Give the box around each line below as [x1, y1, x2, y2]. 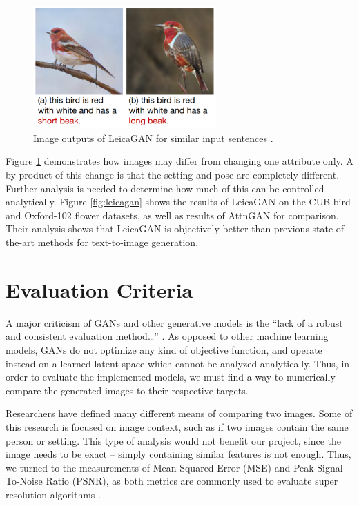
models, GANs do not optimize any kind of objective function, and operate [6, 342, 322, 356]
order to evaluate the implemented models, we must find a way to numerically [6, 370, 336, 384]
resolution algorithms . [6, 487, 101, 501]
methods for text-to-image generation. [37, 235, 199, 250]
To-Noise [6, 474, 43, 488]
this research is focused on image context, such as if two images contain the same [6, 419, 349, 434]
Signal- [317, 460, 347, 474]
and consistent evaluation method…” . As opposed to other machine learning [6, 329, 329, 343]
